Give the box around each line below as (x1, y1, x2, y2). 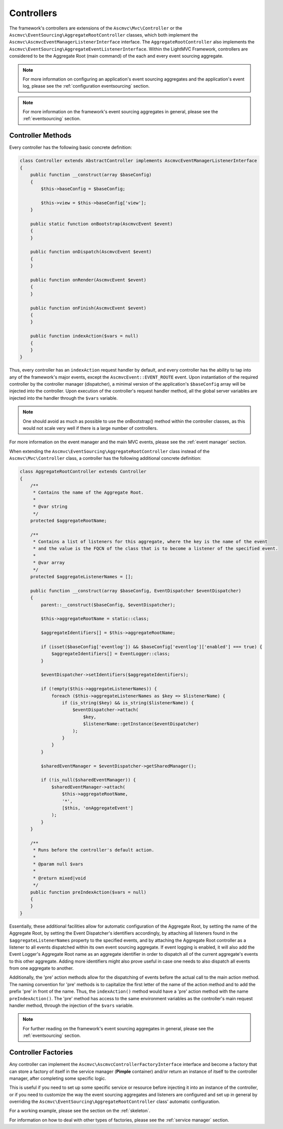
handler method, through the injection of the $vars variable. (9, 1002, 134, 1009)
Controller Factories (9, 1048, 73, 1057)
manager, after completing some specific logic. (9, 1075, 106, 1081)
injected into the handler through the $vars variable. (9, 395, 118, 401)
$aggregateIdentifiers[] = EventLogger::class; (51, 651, 170, 657)
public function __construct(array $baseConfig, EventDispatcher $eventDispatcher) (30, 588, 241, 594)
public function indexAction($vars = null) (30, 333, 138, 339)
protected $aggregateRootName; (30, 517, 107, 523)
